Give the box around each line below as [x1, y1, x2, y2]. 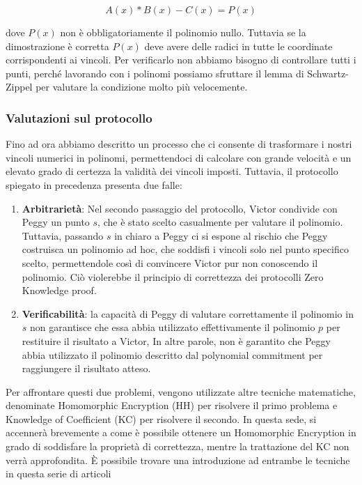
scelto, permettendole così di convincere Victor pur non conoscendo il [22, 255, 318, 270]
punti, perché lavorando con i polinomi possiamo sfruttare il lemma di [6, 66, 304, 80]
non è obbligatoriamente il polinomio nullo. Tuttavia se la [60, 25, 306, 39]
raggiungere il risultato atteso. [22, 361, 151, 376]
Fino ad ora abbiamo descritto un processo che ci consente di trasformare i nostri [6, 137, 352, 151]
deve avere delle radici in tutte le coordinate [144, 38, 333, 53]
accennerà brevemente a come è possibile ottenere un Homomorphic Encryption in [6, 425, 356, 440]
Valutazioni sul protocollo [6, 109, 152, 126]
